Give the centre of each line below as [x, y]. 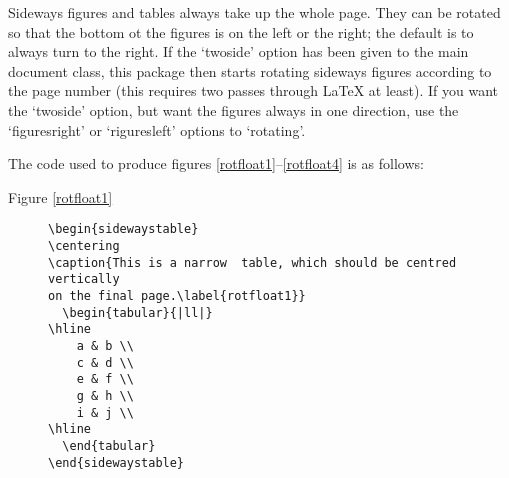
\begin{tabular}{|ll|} [137, 312]
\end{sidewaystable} [116, 462]
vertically [84, 279]
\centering [84, 246]
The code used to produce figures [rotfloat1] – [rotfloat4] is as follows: [216, 163]
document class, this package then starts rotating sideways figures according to [250, 70]
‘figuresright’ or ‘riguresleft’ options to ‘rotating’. [157, 129]
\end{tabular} [109, 445]
